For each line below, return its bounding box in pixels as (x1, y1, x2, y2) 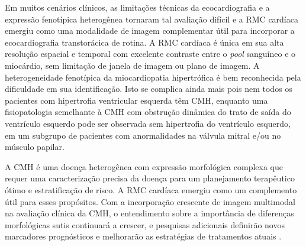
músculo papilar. (5, 140, 65, 153)
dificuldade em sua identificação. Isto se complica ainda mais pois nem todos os (5, 82, 292, 95)
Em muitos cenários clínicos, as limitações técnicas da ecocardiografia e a (5, 1, 270, 13)
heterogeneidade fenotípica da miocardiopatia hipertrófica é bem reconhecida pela (5, 71, 301, 83)
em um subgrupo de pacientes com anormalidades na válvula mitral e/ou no (5, 129, 281, 141)
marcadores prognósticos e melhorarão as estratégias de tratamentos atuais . (5, 230, 282, 242)
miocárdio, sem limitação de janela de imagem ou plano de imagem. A (5, 59, 260, 71)
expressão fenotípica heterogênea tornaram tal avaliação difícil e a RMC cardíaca (5, 12, 298, 25)
